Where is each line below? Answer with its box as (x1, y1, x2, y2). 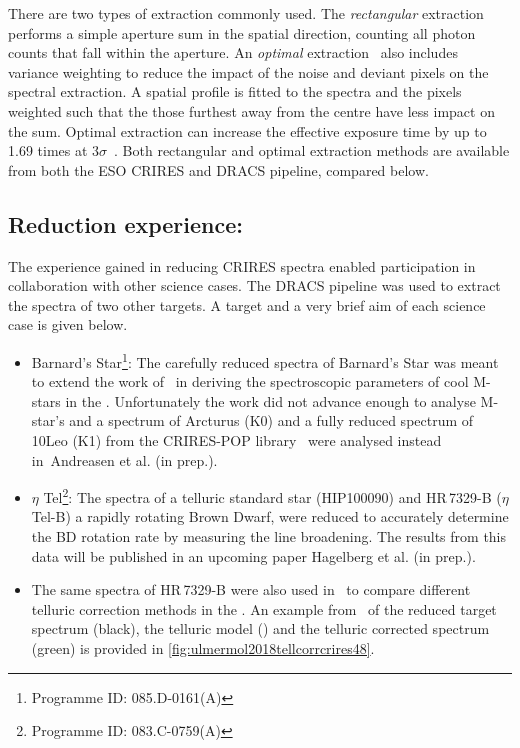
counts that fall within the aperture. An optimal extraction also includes (8, 42, 458, 63)
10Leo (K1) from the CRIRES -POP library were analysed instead (31, 429, 442, 450)
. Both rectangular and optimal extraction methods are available (114, 140, 510, 161)
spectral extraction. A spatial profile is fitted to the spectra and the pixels (8, 81, 462, 102)
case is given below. (8, 314, 128, 335)
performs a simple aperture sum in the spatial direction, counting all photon (8, 22, 476, 43)
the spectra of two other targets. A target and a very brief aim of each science (8, 294, 486, 315)
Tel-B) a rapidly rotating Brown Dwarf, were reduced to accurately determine (31, 506, 509, 527)
